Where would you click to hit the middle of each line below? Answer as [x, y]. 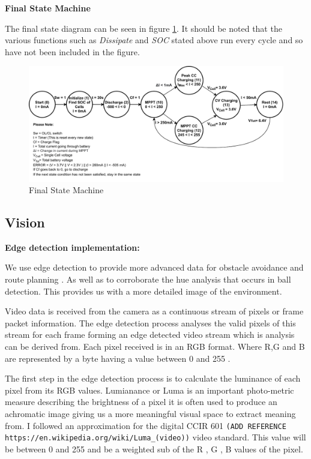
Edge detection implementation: [72, 247]
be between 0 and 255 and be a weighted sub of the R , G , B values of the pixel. [154, 448]
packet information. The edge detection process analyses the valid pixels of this [150, 322]
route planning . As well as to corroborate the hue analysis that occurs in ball [148, 279]
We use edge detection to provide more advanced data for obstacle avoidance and [154, 267]
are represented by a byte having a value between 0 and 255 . [118, 358]
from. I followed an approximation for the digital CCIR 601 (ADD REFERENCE [146, 425]
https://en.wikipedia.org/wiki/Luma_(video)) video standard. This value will [155, 437]
